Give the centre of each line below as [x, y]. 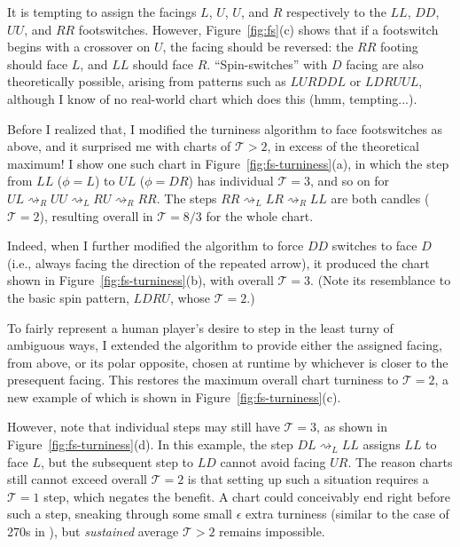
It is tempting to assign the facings [102, 12]
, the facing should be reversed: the [258, 47]
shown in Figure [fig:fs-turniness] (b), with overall [140, 280]
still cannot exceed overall [77, 479]
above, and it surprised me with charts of [119, 146]
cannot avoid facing [273, 461]
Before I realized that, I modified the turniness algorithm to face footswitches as [225, 128]
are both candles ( [380, 198]
